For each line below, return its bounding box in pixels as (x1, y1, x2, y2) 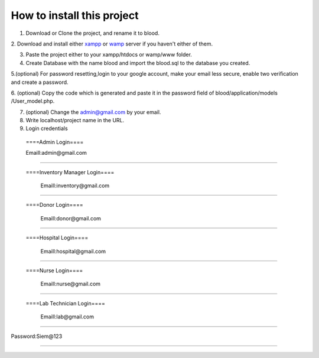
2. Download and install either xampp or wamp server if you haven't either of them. (11, 40, 213, 47)
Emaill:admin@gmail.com (25, 149, 87, 157)
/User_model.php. (11, 97, 55, 105)
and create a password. (11, 79, 69, 86)
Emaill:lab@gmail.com (40, 313, 95, 320)
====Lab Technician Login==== (25, 300, 106, 307)
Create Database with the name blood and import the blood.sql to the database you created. (25, 59, 250, 66)
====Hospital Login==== (25, 234, 89, 242)
